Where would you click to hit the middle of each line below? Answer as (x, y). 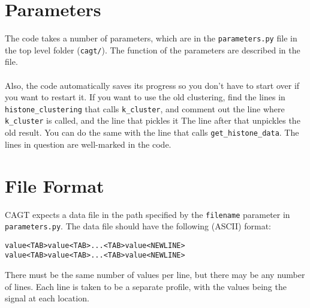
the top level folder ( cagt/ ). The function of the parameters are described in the (153, 50)
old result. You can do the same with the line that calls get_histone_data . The (152, 132)
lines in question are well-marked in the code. (88, 144)
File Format (55, 185)
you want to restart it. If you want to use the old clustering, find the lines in (145, 97)
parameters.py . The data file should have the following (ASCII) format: (138, 226)
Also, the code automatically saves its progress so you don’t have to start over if (152, 85)
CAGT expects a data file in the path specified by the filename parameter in (148, 214)
